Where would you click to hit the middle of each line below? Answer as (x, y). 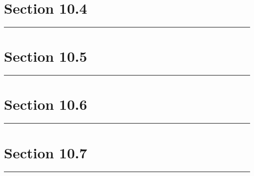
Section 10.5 (46, 56)
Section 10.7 (46, 152)
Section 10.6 (46, 104)
